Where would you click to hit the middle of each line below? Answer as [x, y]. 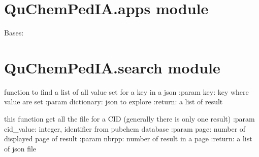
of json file [20, 148]
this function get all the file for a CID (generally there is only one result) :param [129, 119]
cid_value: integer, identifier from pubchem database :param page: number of [125, 128]
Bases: [14, 33]
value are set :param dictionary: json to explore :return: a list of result [114, 102]
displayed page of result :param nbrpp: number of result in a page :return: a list [128, 139]
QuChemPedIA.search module [112, 67]
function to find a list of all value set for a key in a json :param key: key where [126, 91]
